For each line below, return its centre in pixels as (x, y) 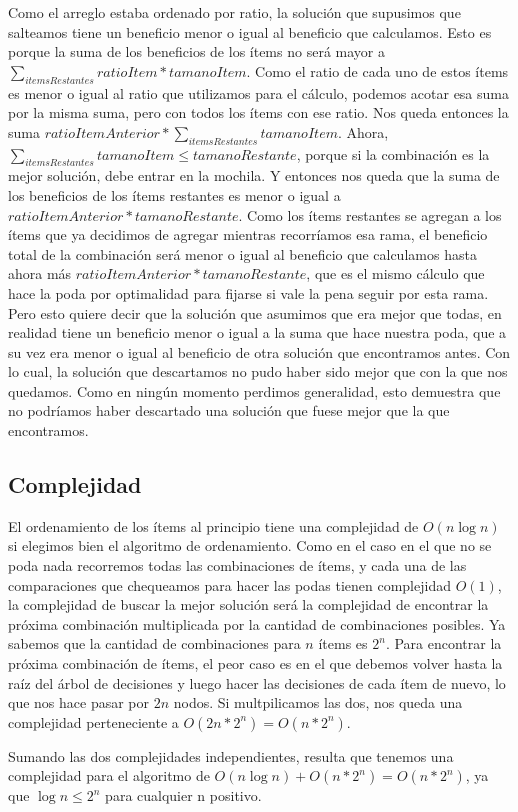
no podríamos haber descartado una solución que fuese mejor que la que (229, 410)
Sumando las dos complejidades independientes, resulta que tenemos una (231, 755)
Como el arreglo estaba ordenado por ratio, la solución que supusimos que (234, 12)
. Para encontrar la (443, 643)
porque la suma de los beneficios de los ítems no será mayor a (196, 51)
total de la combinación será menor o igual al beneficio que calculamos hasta (242, 253)
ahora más (40, 273)
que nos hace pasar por (79, 702)
